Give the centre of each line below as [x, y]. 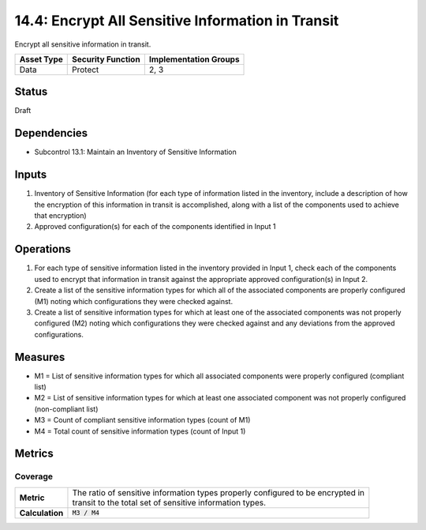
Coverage [34, 476]
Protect [86, 70]
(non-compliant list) [66, 409]
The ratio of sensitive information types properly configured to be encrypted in [219, 492]
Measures [40, 357]
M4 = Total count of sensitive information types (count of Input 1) [140, 431]
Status [31, 92]
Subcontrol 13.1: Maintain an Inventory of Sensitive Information [135, 152]
